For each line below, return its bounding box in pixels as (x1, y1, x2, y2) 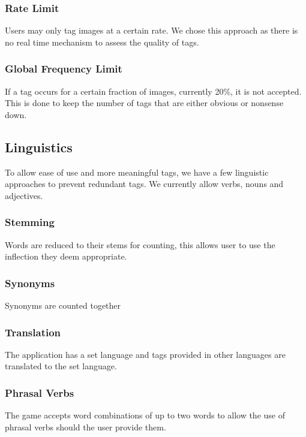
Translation (5, 324, 61, 339)
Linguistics (5, 137, 73, 156)
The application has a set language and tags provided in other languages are (5, 348, 286, 360)
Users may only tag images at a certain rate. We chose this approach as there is (5, 24, 298, 37)
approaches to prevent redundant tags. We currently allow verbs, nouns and (5, 177, 284, 190)
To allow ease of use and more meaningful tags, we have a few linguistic (5, 165, 269, 178)
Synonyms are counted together (5, 299, 121, 312)
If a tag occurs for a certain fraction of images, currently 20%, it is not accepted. (5, 85, 302, 97)
